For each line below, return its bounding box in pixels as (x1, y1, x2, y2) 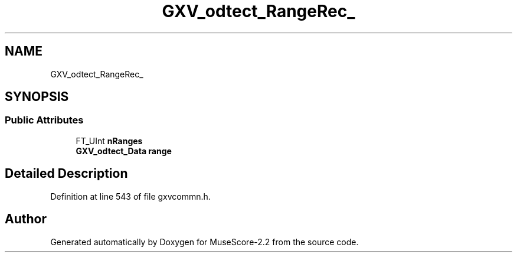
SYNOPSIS (5, 89, 69, 105)
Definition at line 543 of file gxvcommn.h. (50, 191, 211, 201)
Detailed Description (5, 166, 128, 181)
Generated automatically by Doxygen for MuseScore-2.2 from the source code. (50, 236, 359, 247)
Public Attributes (5, 114, 84, 126)
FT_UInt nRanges (76, 135, 143, 146)
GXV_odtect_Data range (76, 145, 172, 156)
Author (5, 212, 47, 227)
